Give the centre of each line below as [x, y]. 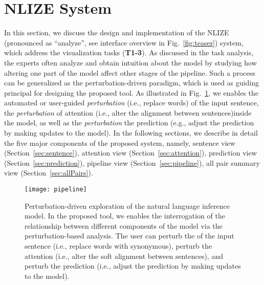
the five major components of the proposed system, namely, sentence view [120, 142]
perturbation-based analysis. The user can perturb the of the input [129, 236]
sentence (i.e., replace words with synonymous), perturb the [118, 246]
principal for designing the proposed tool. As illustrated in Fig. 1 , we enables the [131, 92]
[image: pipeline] [56, 190]
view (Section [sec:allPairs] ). [49, 173]
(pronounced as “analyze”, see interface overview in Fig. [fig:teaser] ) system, [124, 42]
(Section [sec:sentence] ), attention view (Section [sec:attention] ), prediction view [130, 153]
